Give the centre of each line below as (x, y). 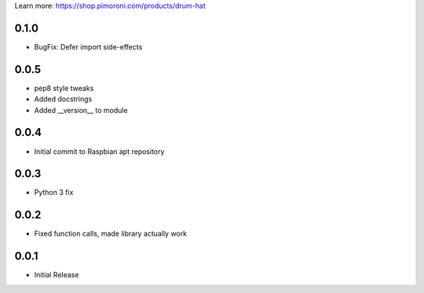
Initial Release (57, 275)
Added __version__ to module (81, 110)
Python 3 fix (54, 192)
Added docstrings (63, 99)
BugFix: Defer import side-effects (88, 46)
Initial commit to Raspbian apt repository (99, 151)
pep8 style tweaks (64, 88)
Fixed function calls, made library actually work (111, 234)
